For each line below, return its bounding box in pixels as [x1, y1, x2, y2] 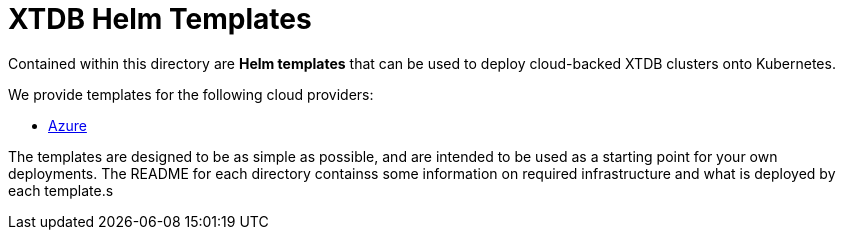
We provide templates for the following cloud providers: [8, 85, 374, 103]
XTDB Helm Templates [8, 2, 312, 36]
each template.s [8, 181, 114, 199]
